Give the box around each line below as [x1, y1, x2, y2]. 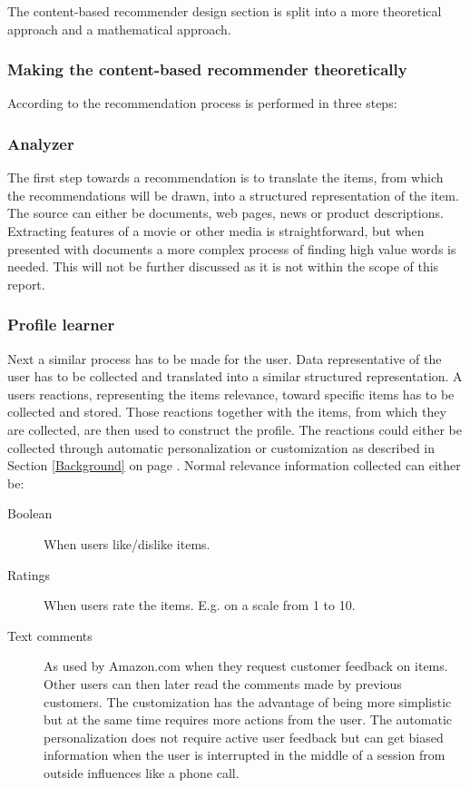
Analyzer [7, 132, 74, 154]
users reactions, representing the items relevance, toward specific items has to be [7, 384, 455, 403]
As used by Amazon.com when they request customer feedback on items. [44, 656, 448, 675]
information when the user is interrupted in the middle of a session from [44, 745, 446, 764]
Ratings [7, 565, 50, 584]
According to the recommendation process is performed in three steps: [7, 94, 397, 113]
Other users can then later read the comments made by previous [44, 674, 402, 693]
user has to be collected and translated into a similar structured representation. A [7, 367, 463, 386]
